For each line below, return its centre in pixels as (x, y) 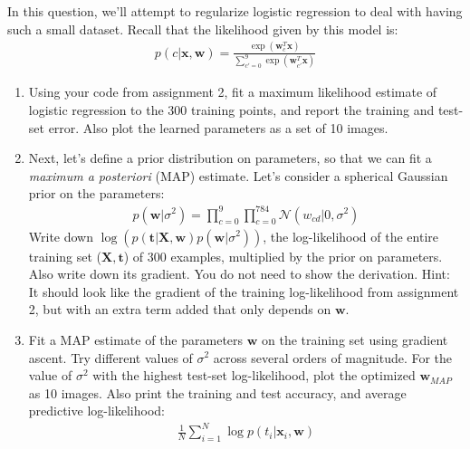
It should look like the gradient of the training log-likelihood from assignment (244, 291)
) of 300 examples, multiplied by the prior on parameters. (283, 256)
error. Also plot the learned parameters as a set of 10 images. (218, 127)
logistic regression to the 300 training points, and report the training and (231, 110)
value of (50, 375)
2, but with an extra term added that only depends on (180, 309)
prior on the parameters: (96, 193)
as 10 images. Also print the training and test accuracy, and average (217, 392)
